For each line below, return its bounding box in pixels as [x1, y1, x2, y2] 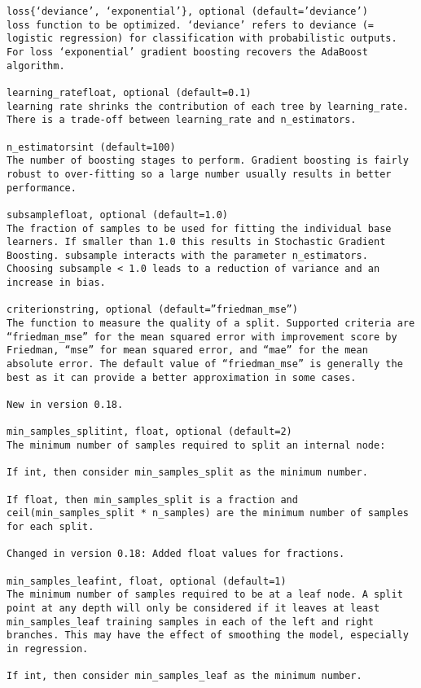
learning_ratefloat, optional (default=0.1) [7, 86, 252, 99]
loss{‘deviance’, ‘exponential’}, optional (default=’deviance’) [7, 6, 368, 17]
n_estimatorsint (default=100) [7, 141, 176, 153]
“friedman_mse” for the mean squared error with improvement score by [7, 331, 397, 343]
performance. [7, 182, 77, 194]
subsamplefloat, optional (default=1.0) [7, 208, 229, 221]
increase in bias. [7, 277, 106, 289]
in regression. [7, 642, 89, 655]
